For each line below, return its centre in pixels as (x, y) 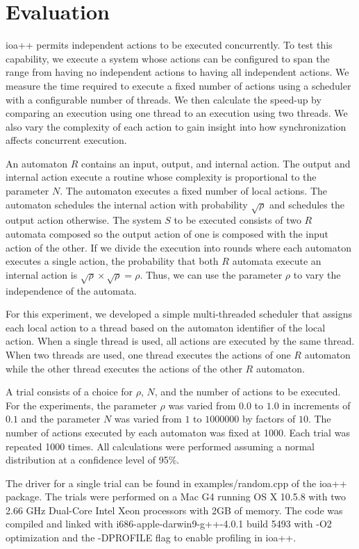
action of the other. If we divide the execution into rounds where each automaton (178, 247)
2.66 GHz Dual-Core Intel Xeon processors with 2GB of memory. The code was (174, 510)
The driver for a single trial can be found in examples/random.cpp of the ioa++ (176, 483)
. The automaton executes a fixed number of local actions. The (193, 191)
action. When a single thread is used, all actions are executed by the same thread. (180, 341)
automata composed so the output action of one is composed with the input (167, 234)
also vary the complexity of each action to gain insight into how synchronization (176, 126)
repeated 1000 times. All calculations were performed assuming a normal (160, 446)
